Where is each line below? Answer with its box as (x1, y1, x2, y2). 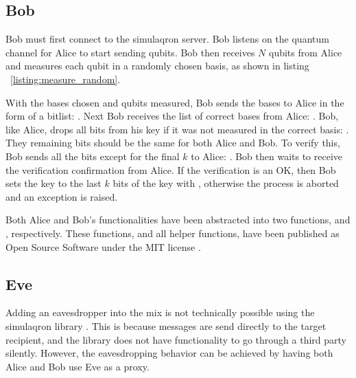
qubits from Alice (269, 45, 342, 59)
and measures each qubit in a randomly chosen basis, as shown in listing (5, 58, 309, 73)
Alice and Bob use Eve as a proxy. (5, 359, 150, 373)
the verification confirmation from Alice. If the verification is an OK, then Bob (5, 162, 336, 177)
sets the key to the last (5, 176, 102, 190)
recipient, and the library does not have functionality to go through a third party (5, 332, 346, 346)
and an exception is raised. (5, 189, 118, 203)
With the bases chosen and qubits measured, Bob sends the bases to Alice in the (5, 95, 344, 109)
